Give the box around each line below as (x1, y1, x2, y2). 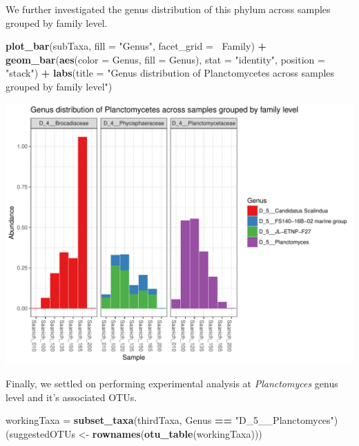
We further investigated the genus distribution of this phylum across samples (6, 2, 331, 16)
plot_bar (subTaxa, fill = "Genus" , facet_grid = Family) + (6, 39, 267, 53)
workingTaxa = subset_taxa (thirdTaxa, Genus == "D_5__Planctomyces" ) (6, 413, 338, 427)
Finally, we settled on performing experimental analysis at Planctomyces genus (6, 376, 338, 391)
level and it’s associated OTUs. (6, 389, 137, 404)
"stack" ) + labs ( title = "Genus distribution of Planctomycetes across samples (6, 66, 335, 80)
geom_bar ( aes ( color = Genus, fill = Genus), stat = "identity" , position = (6, 52, 325, 66)
